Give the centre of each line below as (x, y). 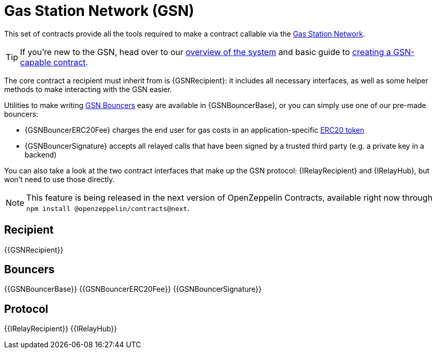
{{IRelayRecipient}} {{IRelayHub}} (61, 329)
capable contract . (54, 62)
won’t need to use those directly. (59, 179)
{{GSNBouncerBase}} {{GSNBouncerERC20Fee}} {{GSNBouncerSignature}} (133, 289)
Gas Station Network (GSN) (99, 11)
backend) (41, 154)
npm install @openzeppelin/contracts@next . (108, 208)
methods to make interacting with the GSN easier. (88, 89)
